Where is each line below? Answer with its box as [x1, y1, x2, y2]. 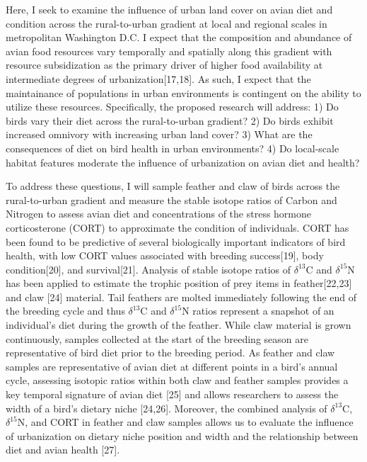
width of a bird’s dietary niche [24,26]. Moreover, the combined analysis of [6, 400, 327, 415]
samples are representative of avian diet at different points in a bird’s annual [6, 359, 338, 373]
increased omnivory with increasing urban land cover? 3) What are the [6, 127, 313, 142]
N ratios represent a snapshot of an [182, 303, 334, 318]
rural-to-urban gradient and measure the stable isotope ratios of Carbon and [6, 192, 337, 207]
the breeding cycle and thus [6, 303, 125, 318]
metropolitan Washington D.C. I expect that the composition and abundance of [6, 30, 352, 45]
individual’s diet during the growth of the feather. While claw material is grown [6, 317, 351, 332]
